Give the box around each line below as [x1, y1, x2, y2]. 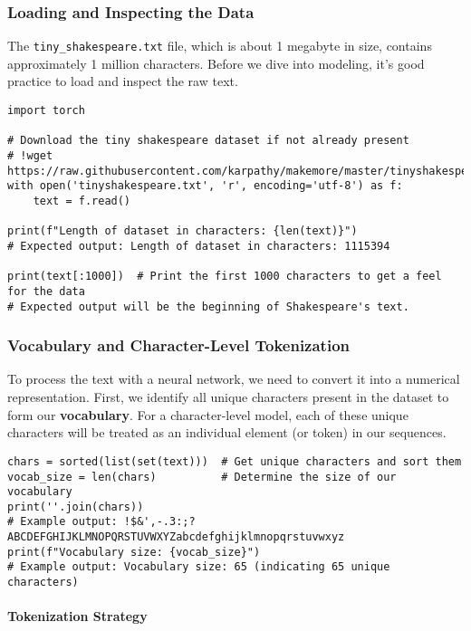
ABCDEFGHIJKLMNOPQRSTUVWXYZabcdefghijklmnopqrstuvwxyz [7, 531, 345, 544]
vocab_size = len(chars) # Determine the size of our [7, 470, 397, 483]
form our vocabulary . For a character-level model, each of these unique [7, 405, 409, 424]
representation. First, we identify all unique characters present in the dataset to [7, 387, 449, 406]
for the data [7, 284, 85, 298]
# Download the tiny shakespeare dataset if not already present [7, 134, 409, 148]
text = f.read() [33, 195, 131, 207]
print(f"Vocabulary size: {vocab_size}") [7, 545, 261, 559]
